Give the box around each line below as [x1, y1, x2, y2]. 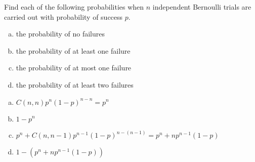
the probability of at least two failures [16, 79, 134, 90]
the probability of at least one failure [16, 45, 131, 56]
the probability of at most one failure [16, 62, 132, 73]
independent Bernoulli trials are [152, 2, 251, 12]
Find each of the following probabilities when [4, 2, 144, 12]
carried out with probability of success [4, 11, 123, 22]
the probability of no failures [16, 28, 105, 39]
